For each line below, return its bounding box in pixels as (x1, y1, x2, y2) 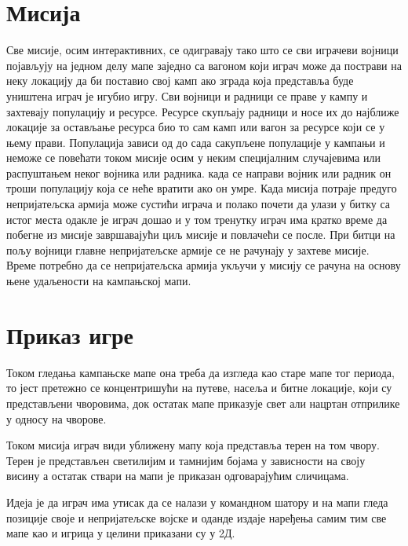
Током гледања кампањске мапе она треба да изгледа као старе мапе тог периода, (6, 364, 395, 380)
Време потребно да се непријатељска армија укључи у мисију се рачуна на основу (6, 257, 401, 273)
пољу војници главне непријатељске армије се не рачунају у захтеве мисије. (6, 241, 370, 258)
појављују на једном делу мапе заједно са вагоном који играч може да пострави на (6, 57, 402, 73)
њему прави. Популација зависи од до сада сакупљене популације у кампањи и (6, 134, 385, 150)
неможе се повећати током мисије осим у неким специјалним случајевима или (6, 149, 381, 166)
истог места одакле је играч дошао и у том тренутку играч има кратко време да (6, 211, 388, 227)
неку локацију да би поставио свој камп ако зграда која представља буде (6, 72, 354, 89)
